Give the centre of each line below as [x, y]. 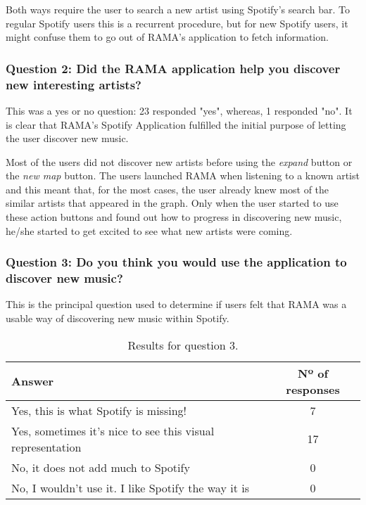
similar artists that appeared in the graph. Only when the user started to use [172, 203]
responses [313, 389]
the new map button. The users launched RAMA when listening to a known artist [183, 175]
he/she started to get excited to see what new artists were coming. [149, 230]
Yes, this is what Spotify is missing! [99, 410]
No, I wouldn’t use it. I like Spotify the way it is [130, 487]
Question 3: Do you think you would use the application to [176, 262]
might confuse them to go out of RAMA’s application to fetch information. [167, 37]
